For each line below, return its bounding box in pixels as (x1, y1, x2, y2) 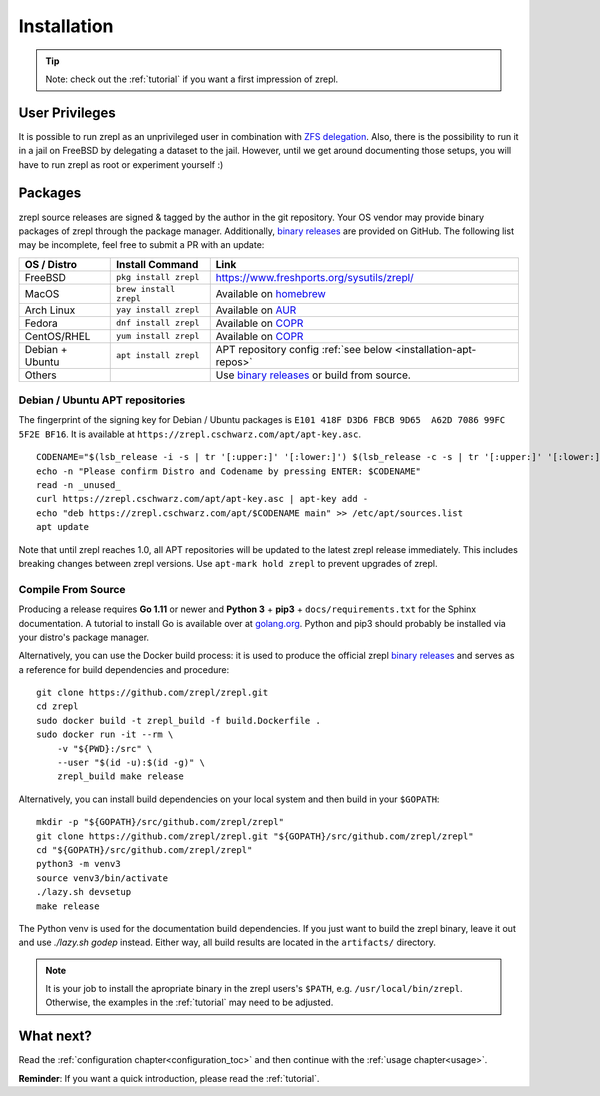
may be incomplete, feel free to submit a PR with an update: (18, 239, 265, 251)
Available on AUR (215, 303, 297, 317)
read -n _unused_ (36, 480, 121, 491)
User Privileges (18, 104, 117, 121)
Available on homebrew (215, 286, 327, 300)
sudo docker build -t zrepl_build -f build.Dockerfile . (36, 715, 322, 726)
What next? (18, 1028, 92, 1045)
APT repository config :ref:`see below (215, 342, 393, 356)
